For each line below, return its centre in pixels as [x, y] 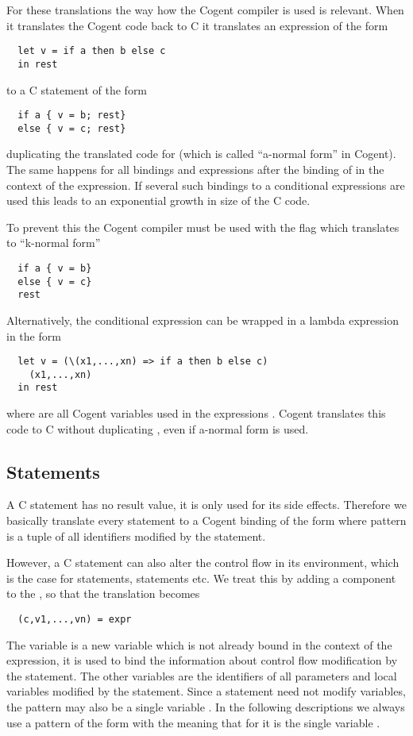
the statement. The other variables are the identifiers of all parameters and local [202, 675]
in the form [34, 335]
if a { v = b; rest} [72, 116]
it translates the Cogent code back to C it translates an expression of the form [197, 25]
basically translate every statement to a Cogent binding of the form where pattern [206, 520]
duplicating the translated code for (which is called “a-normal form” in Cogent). [201, 154]
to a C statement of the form [77, 89]
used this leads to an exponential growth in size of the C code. [158, 200]
